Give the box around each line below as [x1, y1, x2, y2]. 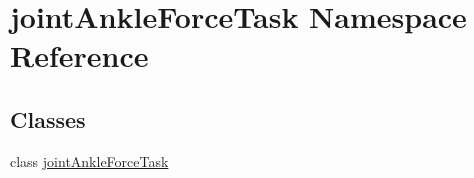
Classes [10, 103, 86, 134]
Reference [10, 35, 149, 76]
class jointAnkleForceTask [10, 150, 169, 171]
